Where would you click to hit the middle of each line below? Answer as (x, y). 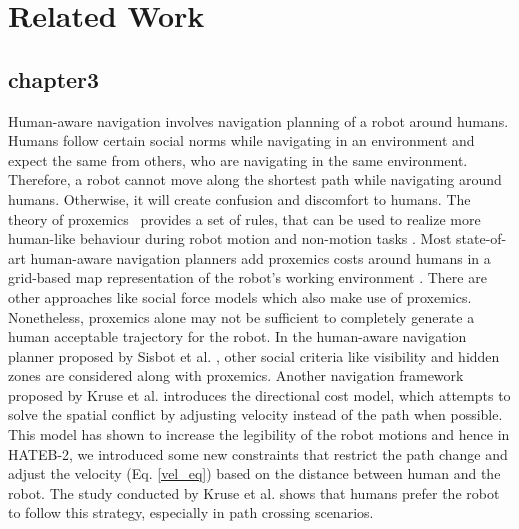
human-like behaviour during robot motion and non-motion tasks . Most (230, 238)
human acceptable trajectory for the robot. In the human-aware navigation (237, 336)
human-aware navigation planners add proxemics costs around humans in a (260, 257)
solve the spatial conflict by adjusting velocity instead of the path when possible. (255, 414)
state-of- (481, 238)
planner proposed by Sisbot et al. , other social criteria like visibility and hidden (254, 355)
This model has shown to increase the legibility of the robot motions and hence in (259, 434)
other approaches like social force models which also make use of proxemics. (240, 296)
